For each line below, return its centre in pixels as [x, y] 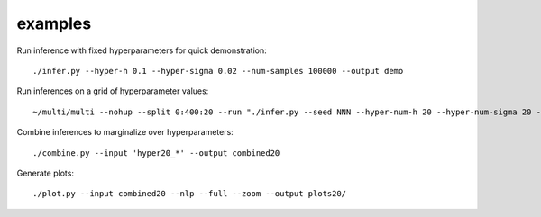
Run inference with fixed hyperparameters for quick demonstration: [142, 50]
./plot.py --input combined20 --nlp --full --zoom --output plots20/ [190, 194]
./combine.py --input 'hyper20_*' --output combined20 [156, 153]
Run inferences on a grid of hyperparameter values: [113, 91]
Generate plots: [45, 173]
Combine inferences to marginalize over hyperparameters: [125, 132]
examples [54, 23]
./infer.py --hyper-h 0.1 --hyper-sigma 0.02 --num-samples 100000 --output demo [218, 71]
